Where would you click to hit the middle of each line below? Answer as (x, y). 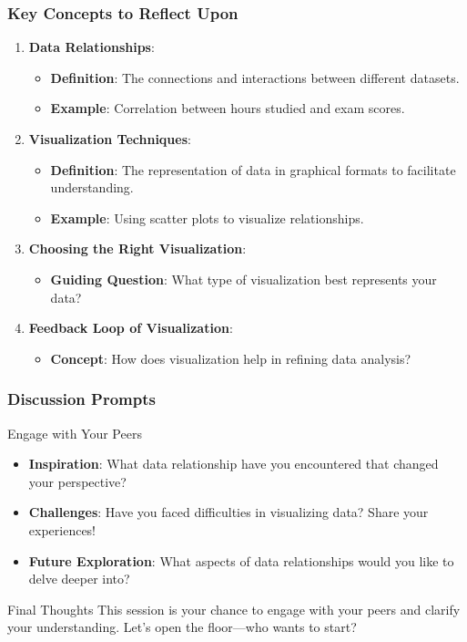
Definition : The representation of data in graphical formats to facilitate (253, 169)
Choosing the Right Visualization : (137, 249)
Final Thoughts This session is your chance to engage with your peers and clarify (234, 609)
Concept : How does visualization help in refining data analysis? (231, 358)
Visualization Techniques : (110, 139)
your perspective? (77, 481)
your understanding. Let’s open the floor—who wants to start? (182, 627)
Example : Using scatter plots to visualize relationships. (207, 217)
